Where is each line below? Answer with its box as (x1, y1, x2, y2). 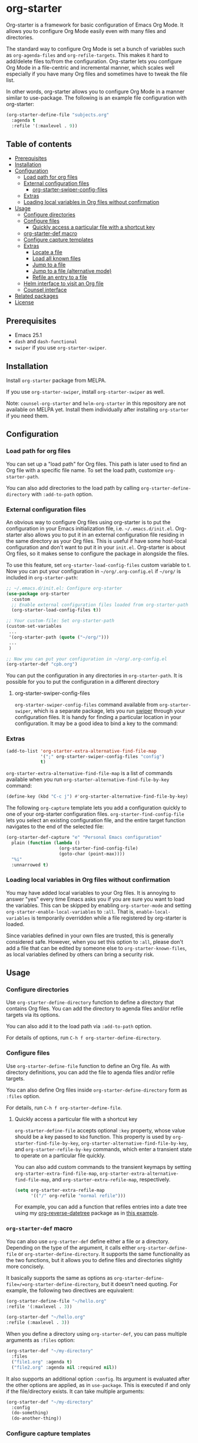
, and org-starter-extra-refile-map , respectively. (49, 1175, 171, 1183)
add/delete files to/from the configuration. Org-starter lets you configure (6, 58, 182, 65)
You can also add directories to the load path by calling (6, 484, 140, 491)
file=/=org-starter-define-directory (6, 1281, 99, 1287)
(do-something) (11, 1410, 49, 1416)
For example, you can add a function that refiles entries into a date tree (14, 1203, 187, 1210)
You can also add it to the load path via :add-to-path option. (6, 1023, 152, 1030)
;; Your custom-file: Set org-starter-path (6, 618, 115, 624)
